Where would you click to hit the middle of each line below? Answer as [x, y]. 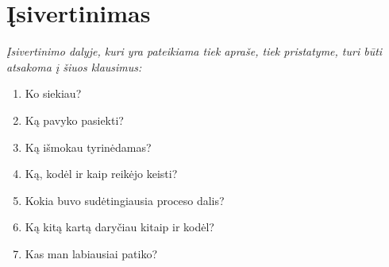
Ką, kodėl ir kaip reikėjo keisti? [101, 174]
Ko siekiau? [53, 93]
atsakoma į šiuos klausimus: [74, 66]
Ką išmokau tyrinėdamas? [88, 147]
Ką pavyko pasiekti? [74, 120]
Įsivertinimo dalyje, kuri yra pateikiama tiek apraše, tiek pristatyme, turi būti [194, 51]
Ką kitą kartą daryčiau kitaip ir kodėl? [119, 227]
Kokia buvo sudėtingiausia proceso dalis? [125, 200]
